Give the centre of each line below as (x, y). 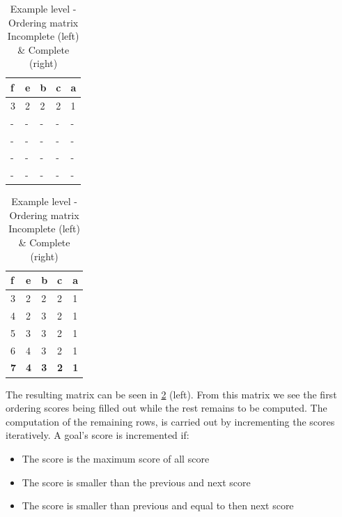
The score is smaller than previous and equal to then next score (158, 505)
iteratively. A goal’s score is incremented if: (98, 435)
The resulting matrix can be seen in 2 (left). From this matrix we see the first (171, 394)
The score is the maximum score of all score (116, 458)
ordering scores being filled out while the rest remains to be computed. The (166, 408)
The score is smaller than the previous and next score (136, 482)
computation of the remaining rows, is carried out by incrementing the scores (170, 421)
